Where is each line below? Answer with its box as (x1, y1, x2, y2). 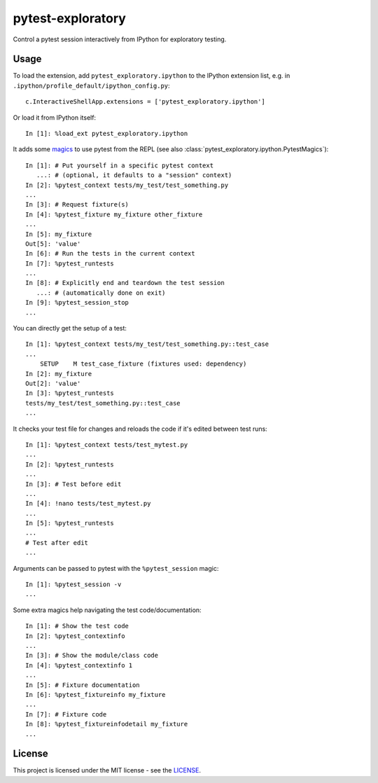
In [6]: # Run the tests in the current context (25, 249, 195, 258)
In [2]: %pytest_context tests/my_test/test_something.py (25, 181, 229, 189)
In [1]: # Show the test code (25, 622, 129, 630)
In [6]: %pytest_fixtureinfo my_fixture (25, 691, 166, 698)
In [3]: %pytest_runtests (25, 389, 115, 397)
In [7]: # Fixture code (25, 710, 107, 718)
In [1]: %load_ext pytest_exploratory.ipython (25, 130, 188, 138)
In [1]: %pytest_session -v (25, 581, 122, 588)
